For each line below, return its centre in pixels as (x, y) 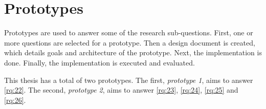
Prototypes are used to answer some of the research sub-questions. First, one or (129, 32)
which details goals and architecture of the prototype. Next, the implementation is (133, 52)
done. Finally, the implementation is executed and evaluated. (99, 62)
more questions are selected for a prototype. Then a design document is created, (130, 42)
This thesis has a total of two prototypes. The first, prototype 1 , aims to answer (129, 80)
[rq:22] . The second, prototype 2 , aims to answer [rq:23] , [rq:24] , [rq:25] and (121, 90)
